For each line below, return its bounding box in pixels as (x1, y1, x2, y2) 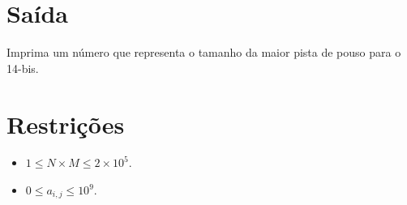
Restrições (6, 107, 125, 140)
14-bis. (6, 59, 39, 76)
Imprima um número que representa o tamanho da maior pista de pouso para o (6, 44, 401, 61)
